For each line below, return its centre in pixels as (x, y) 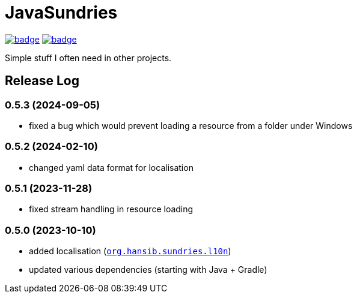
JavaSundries (61, 13)
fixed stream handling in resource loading (111, 209)
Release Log (42, 81)
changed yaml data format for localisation (111, 167)
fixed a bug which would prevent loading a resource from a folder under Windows (191, 125)
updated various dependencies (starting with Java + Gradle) (148, 270)
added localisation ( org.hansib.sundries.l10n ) (130, 251)
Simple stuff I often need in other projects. (88, 58)
